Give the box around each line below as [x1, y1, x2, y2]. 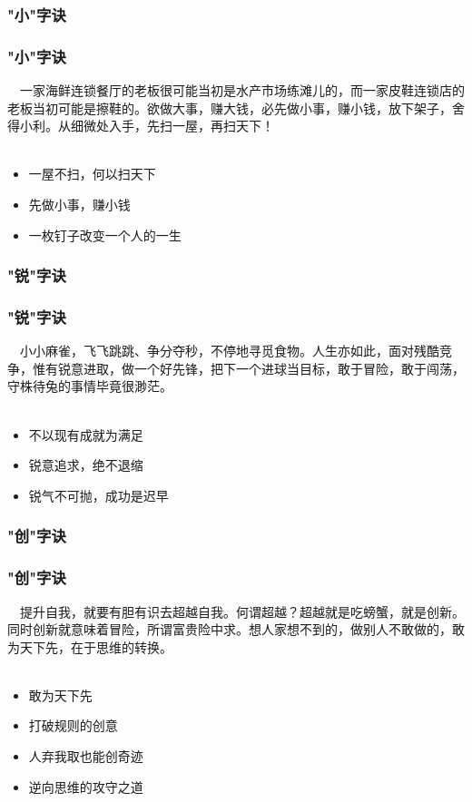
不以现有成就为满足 [28, 425, 143, 444]
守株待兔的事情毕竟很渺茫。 [7, 377, 172, 396]
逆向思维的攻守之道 [28, 777, 143, 796]
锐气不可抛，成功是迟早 [28, 485, 169, 504]
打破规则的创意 [28, 716, 118, 735]
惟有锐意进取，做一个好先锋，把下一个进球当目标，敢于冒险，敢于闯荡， [32, 358, 465, 377]
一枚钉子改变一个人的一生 [28, 225, 182, 244]
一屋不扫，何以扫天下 [28, 164, 156, 183]
